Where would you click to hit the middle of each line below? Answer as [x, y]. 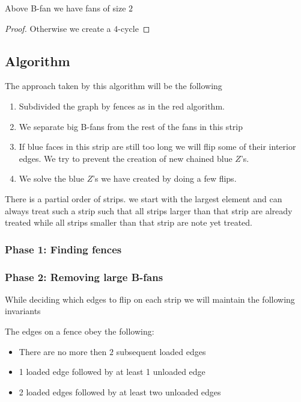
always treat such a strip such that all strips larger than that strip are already [149, 210]
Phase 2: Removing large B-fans [84, 277]
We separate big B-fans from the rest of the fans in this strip [131, 126]
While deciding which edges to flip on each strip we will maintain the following [150, 299]
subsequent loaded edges [161, 351]
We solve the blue [51, 178]
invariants [23, 311]
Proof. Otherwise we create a [58, 28]
